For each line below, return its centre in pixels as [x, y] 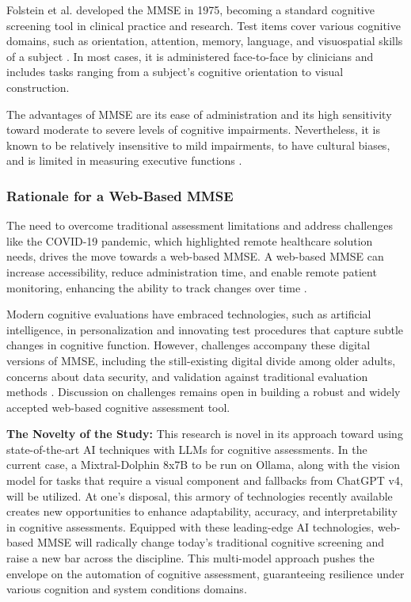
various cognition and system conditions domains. [127, 589]
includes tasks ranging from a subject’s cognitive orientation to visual [175, 72]
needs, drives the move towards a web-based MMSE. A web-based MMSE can [195, 256]
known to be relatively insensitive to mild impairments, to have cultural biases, [198, 145]
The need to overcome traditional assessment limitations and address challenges [200, 225]
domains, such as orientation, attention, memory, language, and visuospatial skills [205, 41]
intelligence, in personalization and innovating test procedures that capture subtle [205, 329]
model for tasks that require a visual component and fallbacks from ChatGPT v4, [205, 480]
